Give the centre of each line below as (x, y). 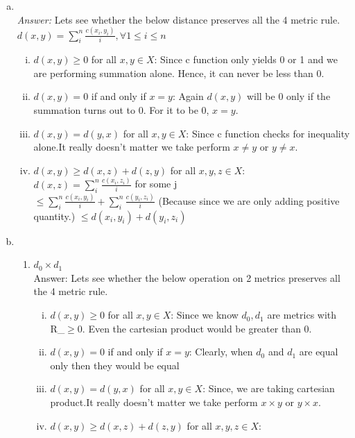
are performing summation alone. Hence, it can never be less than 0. (179, 73)
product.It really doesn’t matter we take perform (154, 402)
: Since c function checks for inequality (268, 133)
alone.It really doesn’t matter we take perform (132, 147)
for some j (156, 184)
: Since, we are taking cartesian (269, 388)
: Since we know (205, 315)
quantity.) (54, 216)
